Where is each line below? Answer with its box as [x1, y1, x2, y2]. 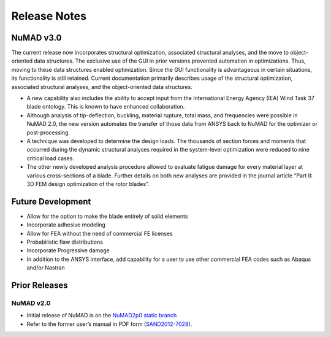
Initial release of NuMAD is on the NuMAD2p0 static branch [26, 312, 177, 319]
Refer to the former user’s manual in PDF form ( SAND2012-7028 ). [26, 320, 192, 328]
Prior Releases [11, 280, 69, 290]
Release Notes [11, 9, 87, 23]
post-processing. [26, 129, 70, 136]
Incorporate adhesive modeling [26, 221, 105, 228]
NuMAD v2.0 [11, 298, 51, 307]
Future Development [11, 196, 91, 207]
